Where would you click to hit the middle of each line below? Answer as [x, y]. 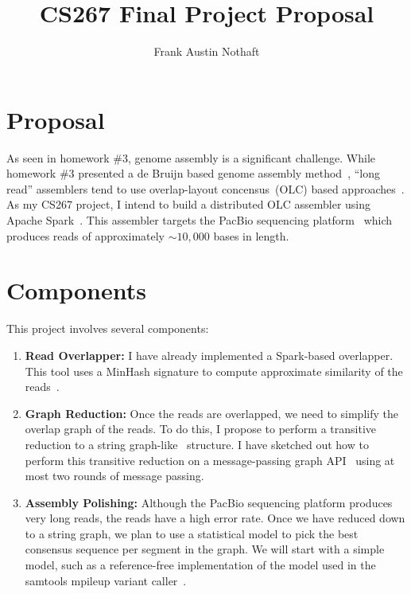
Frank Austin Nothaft [207, 51]
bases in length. [251, 235]
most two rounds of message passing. [114, 476]
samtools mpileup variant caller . [106, 580]
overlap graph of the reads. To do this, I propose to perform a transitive [201, 429]
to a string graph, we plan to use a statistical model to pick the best [192, 533]
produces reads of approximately [86, 235]
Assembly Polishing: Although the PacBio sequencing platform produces [209, 502]
